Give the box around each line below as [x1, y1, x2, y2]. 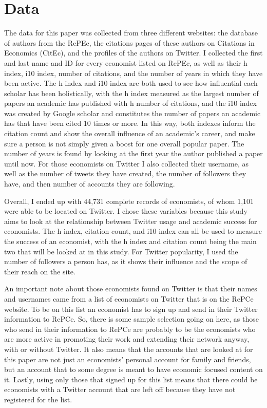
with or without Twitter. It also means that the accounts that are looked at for [4, 343, 253, 354]
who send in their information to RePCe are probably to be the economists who [4, 323, 256, 334]
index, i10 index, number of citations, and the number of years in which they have [4, 67, 263, 78]
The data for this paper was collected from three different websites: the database [4, 27, 258, 38]
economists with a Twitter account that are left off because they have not [4, 384, 236, 395]
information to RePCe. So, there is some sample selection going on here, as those [4, 313, 259, 324]
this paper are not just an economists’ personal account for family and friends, [4, 354, 251, 364]
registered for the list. [4, 394, 72, 404]
